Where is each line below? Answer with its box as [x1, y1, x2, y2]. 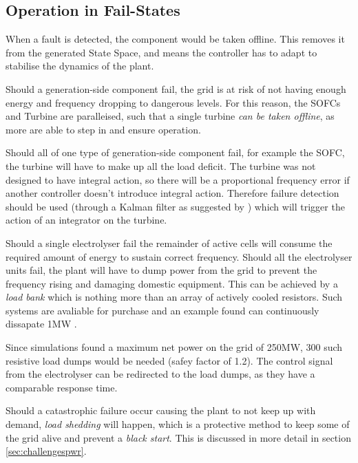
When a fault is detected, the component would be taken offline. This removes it [6, 32, 345, 46]
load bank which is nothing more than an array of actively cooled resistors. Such [6, 290, 343, 304]
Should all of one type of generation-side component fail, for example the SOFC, [6, 145, 345, 160]
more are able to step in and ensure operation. [6, 122, 201, 136]
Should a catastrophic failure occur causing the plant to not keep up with [6, 403, 316, 418]
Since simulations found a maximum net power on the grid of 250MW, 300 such [6, 340, 343, 354]
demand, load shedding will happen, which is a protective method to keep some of [6, 417, 350, 431]
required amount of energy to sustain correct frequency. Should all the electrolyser [6, 249, 352, 263]
